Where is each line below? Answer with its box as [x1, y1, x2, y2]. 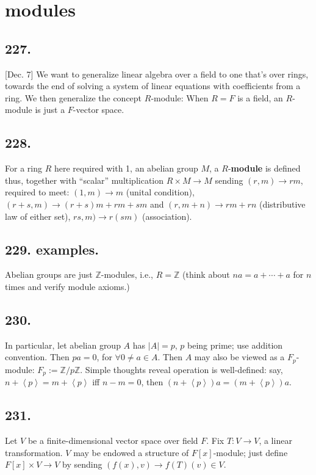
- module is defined [228, 162, 301, 175]
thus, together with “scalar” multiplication [5, 173, 164, 186]
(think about [182, 268, 230, 281]
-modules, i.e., [101, 268, 154, 281]
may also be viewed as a [194, 350, 285, 363]
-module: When [151, 91, 209, 104]
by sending [62, 458, 102, 471]
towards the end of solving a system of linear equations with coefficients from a [5, 79, 301, 92]
